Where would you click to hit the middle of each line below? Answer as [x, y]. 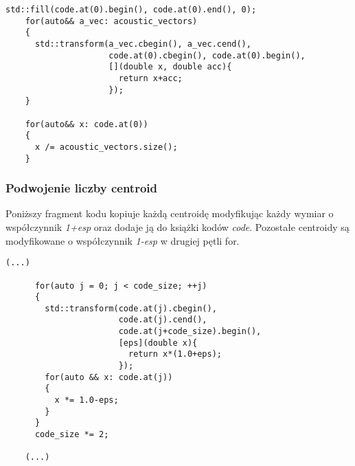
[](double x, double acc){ [170, 67]
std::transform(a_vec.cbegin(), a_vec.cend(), [143, 44]
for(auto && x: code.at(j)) [109, 377]
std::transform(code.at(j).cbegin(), [131, 308]
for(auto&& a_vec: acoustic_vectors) [111, 21]
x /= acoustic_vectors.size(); [106, 147]
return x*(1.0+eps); [175, 354]
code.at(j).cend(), [163, 320]
